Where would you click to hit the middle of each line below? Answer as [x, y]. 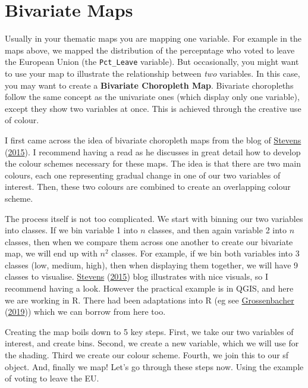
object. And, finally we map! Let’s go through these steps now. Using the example [154, 366]
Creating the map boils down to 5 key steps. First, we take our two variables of [149, 331]
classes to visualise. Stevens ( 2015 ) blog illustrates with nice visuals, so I [137, 276]
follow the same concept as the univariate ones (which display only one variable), [152, 97]
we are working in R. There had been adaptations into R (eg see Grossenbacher [150, 300]
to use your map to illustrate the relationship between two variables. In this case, [153, 73]
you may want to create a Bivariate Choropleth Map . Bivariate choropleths [149, 85]
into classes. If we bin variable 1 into [71, 230]
